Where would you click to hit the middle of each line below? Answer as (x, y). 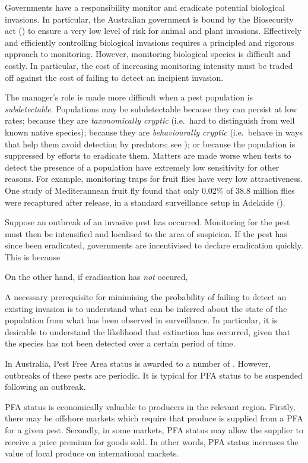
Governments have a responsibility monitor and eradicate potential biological (145, 7)
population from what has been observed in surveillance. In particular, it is (141, 320)
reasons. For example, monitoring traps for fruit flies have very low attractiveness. (154, 179)
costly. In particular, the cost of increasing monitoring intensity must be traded (149, 65)
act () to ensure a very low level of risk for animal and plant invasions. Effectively (153, 31)
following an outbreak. (45, 387)
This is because (33, 256)
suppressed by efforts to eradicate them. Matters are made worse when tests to (148, 155)
